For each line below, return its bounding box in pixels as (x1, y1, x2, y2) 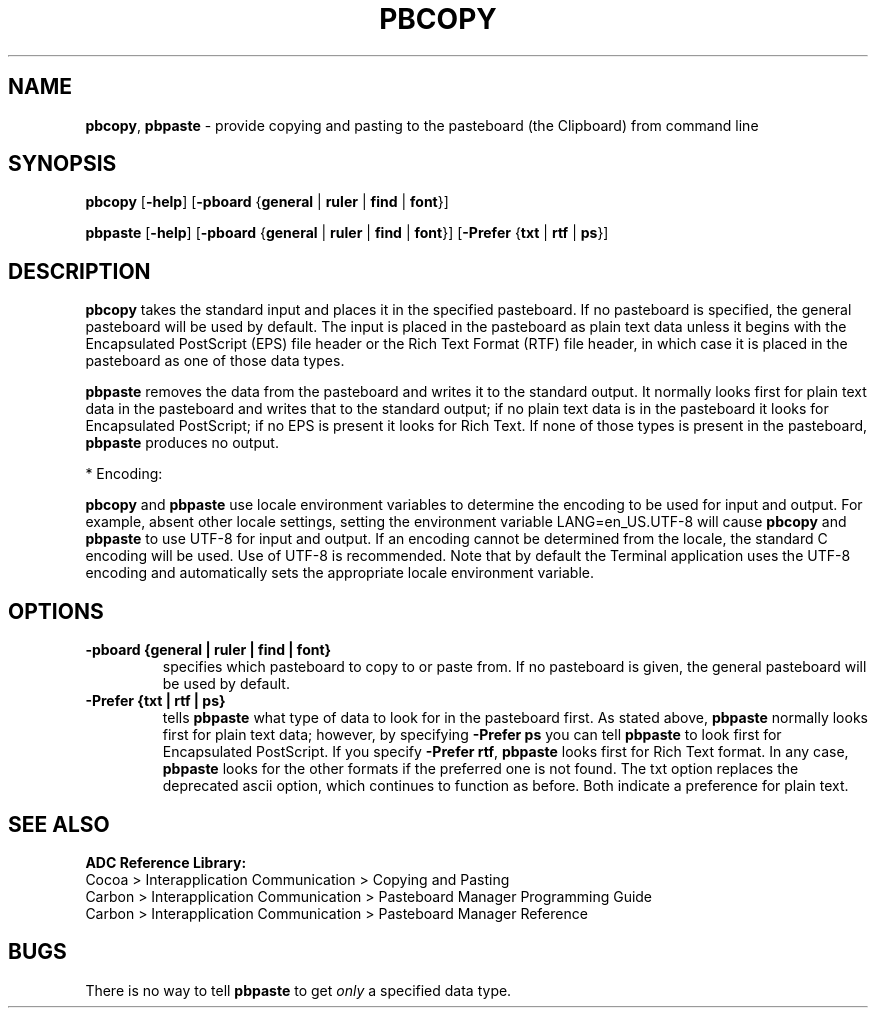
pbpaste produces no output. (85, 434, 279, 452)
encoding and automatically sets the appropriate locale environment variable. (85, 564, 594, 582)
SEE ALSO (8, 811, 110, 837)
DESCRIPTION (8, 258, 151, 284)
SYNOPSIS (8, 151, 117, 177)
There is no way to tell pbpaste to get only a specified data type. (85, 981, 512, 999)
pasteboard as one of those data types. (85, 352, 345, 370)
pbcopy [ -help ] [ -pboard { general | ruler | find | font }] (85, 193, 449, 211)
